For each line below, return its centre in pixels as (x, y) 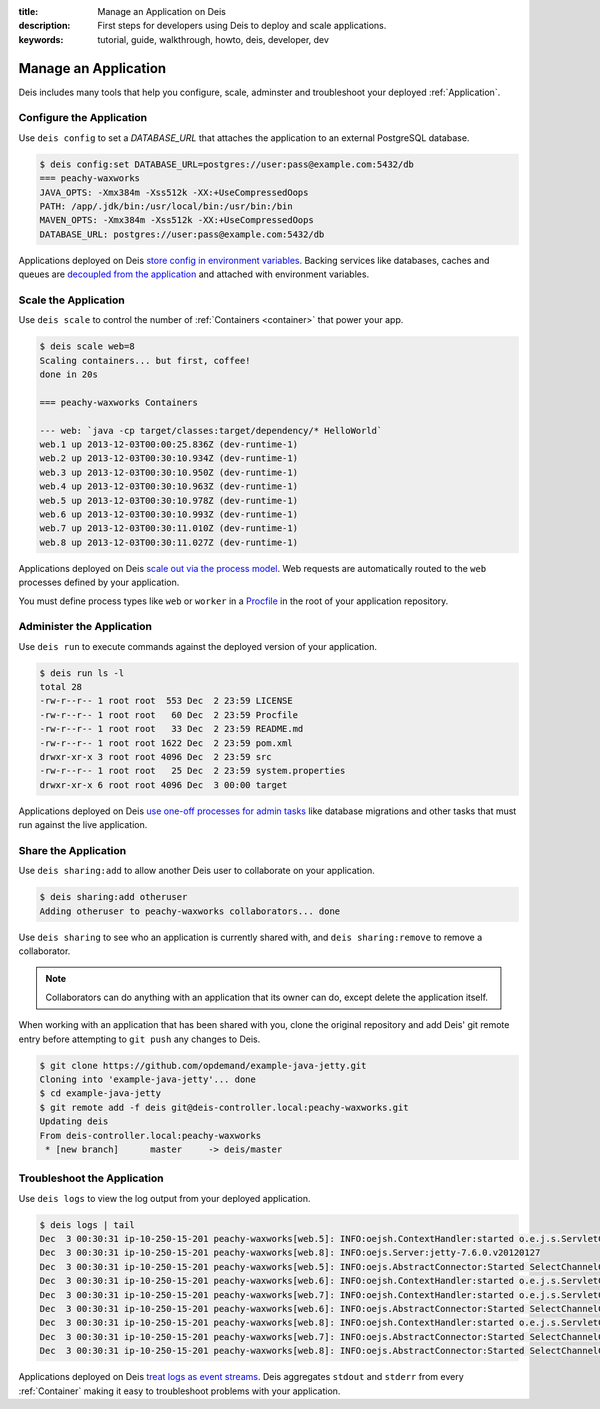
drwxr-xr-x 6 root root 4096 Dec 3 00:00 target (163, 784)
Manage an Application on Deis (162, 11)
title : (28, 11)
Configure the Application (83, 118)
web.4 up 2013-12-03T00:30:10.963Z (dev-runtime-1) (169, 486)
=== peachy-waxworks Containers (119, 402)
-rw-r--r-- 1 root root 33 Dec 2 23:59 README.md (171, 729)
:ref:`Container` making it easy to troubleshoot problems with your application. (179, 1391)
